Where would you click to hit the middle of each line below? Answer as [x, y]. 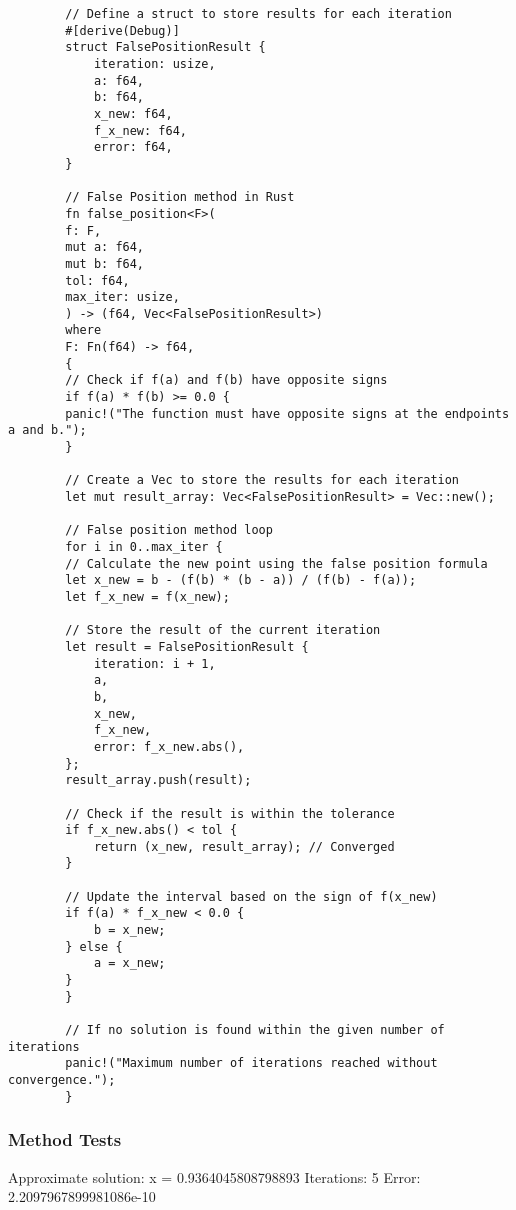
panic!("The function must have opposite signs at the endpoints [287, 413]
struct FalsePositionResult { [165, 47]
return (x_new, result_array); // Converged [244, 846]
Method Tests [65, 1139]
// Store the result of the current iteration [223, 630]
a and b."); [47, 430]
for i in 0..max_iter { [144, 547]
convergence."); [62, 1080]
